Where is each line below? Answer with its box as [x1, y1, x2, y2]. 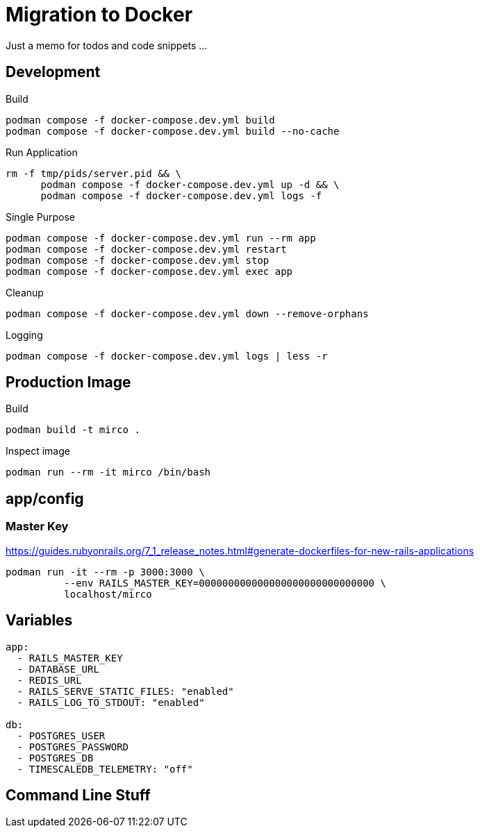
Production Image [6, 373, 131, 392]
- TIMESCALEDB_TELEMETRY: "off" [17, 763, 193, 775]
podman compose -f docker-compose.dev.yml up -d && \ [40, 178, 340, 190]
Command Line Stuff [6, 786, 151, 804]
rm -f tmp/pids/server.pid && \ [6, 167, 181, 179]
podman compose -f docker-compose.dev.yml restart [6, 243, 287, 255]
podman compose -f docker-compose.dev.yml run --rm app [6, 232, 316, 244]
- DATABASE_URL [17, 663, 99, 675]
